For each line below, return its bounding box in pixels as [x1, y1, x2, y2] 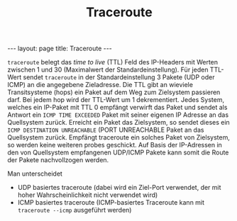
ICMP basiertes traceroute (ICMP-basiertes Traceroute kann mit [17, 198, 204, 207]
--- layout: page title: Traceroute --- [7, 44, 112, 53]
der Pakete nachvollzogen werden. [7, 156, 109, 164]
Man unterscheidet [7, 169, 62, 178]
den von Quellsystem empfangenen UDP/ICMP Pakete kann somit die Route [7, 148, 229, 157]
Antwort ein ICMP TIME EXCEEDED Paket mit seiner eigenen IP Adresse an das [7, 110, 229, 119]
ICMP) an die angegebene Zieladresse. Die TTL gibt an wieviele [7, 81, 194, 89]
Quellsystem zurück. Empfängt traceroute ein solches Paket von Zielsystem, [7, 133, 231, 142]
